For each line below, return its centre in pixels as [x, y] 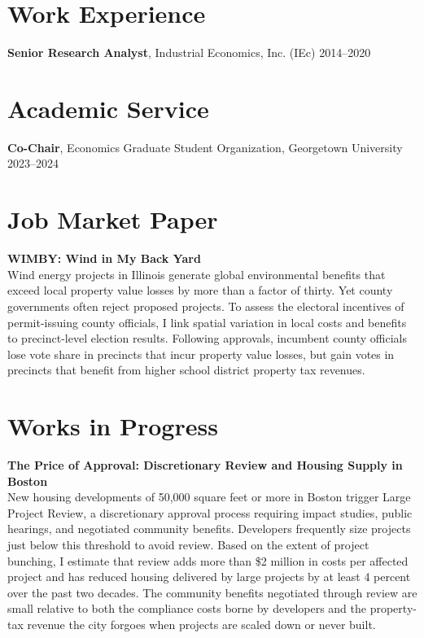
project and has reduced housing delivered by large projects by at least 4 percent [209, 577]
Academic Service [108, 108]
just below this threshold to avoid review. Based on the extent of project [188, 544]
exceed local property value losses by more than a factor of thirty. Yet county [200, 290]
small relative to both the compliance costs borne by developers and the [187, 608]
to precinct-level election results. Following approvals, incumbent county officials [207, 338]
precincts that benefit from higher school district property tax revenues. [186, 370]
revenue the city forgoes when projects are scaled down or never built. [201, 624]
